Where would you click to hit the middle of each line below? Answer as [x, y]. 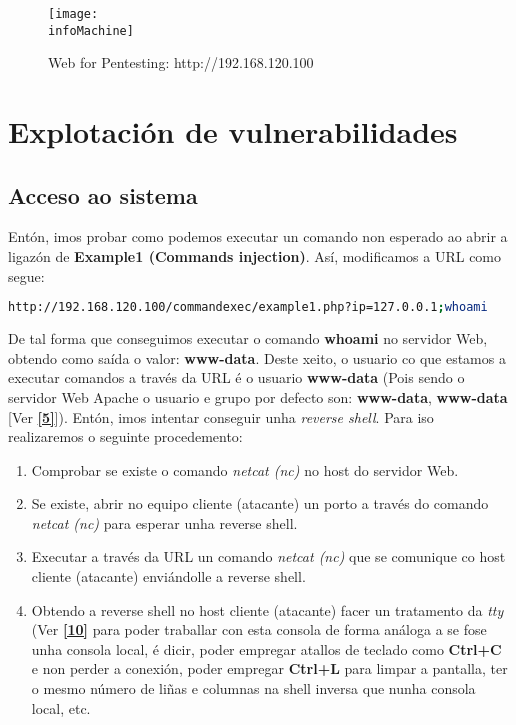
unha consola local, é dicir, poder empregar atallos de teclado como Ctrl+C [266, 648]
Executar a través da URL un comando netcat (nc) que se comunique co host [268, 556]
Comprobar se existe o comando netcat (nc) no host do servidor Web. [245, 469]
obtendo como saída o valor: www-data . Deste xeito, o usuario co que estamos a [257, 357]
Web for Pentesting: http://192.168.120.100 [181, 62]
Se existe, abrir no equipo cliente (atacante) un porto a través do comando [260, 503]
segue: [26, 275]
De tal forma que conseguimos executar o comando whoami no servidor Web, [248, 338]
